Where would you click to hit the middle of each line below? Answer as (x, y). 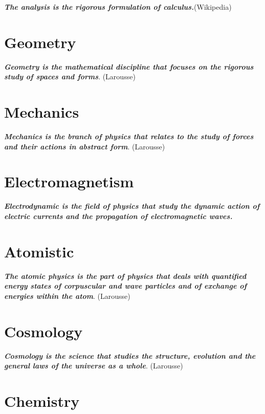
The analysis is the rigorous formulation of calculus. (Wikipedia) (118, 7)
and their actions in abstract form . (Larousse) (85, 146)
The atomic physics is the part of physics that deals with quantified (125, 276)
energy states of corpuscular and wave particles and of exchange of (126, 286)
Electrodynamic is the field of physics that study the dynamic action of (132, 206)
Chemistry (42, 400)
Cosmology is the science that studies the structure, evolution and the (130, 355)
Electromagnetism (69, 181)
